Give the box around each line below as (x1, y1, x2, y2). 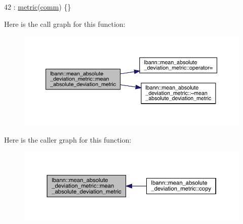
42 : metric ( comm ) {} (4, 2, 71, 12)
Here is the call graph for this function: (4, 18, 126, 29)
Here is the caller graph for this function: (4, 134, 132, 145)
